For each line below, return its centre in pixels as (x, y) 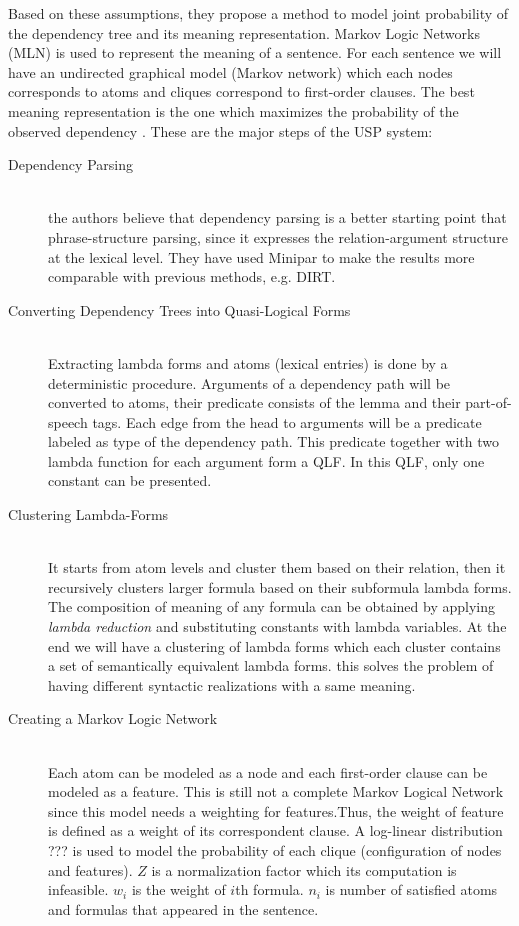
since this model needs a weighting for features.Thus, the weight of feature (276, 810)
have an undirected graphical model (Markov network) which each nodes (230, 71)
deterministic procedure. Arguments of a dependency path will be (249, 382)
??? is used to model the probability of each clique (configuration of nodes (275, 849)
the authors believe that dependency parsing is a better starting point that (277, 217)
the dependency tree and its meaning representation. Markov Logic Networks (244, 32)
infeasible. (78, 889)
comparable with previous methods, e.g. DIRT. (192, 276)
